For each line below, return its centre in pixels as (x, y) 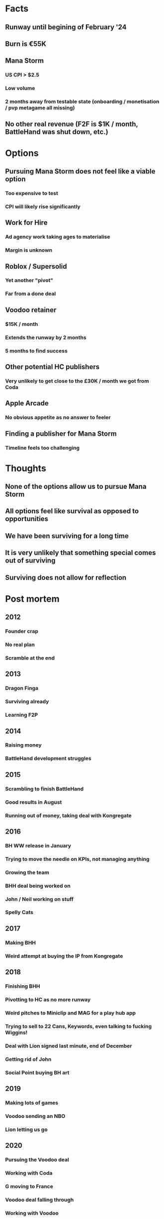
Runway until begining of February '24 (66, 27)
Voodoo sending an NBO (35, 1116)
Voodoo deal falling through (40, 1200)
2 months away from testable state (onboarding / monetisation (82, 101)
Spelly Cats (19, 912)
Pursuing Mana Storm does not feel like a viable (80, 171)
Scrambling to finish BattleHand (44, 789)
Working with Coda (29, 1173)
